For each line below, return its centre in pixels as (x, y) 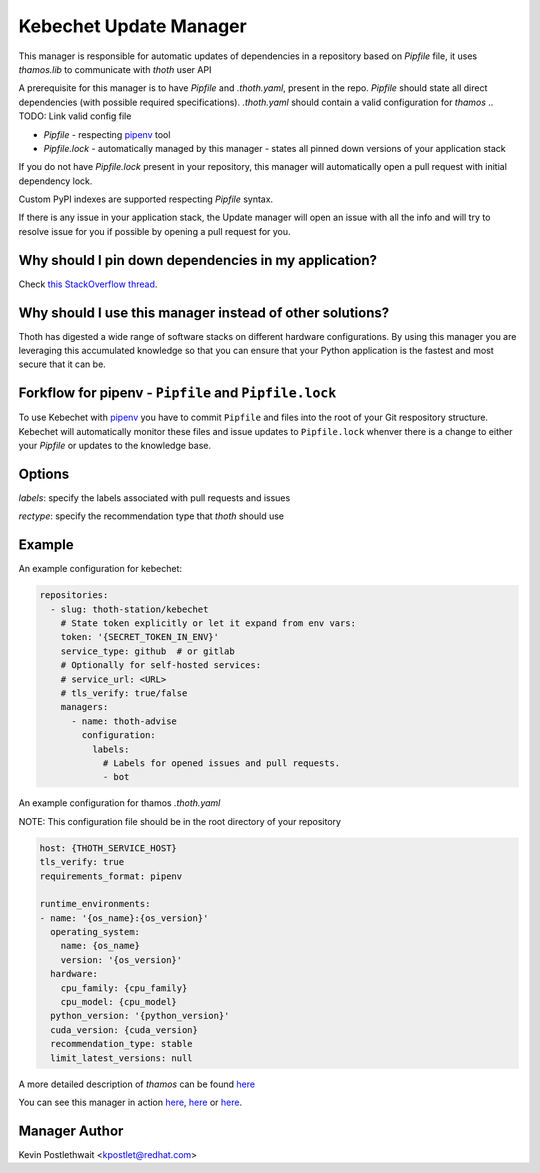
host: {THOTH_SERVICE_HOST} (108, 848)
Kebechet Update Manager (132, 26)
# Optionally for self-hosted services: (161, 665)
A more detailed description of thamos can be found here (136, 1084)
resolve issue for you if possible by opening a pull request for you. (154, 231)
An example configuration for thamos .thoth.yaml (119, 803)
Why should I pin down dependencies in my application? (198, 260)
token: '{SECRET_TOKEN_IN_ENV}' (140, 637)
